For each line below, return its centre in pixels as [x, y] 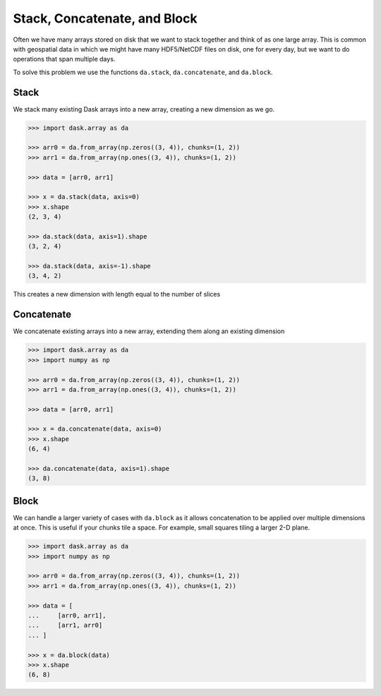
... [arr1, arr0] [65, 625]
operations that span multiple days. [64, 59]
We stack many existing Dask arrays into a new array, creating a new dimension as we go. [144, 109]
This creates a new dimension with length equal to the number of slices [117, 294]
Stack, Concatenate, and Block [105, 18]
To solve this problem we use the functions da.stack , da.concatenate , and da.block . [143, 72]
